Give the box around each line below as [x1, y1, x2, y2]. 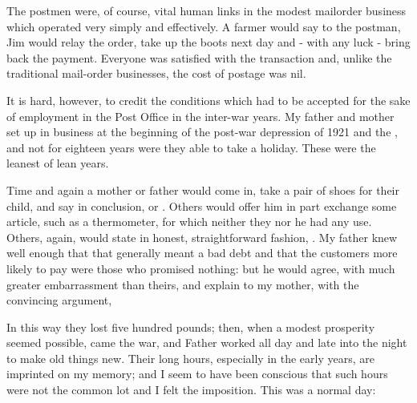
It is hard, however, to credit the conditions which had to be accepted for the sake [6, 91, 411, 108]
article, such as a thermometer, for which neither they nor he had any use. [6, 213, 372, 230]
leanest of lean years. [6, 155, 109, 171]
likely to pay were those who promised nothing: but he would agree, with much [6, 260, 395, 276]
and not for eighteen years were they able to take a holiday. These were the [6, 139, 376, 155]
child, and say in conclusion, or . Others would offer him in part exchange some [6, 197, 397, 214]
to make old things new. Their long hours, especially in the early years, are [6, 349, 374, 366]
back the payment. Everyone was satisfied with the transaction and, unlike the [6, 49, 392, 66]
